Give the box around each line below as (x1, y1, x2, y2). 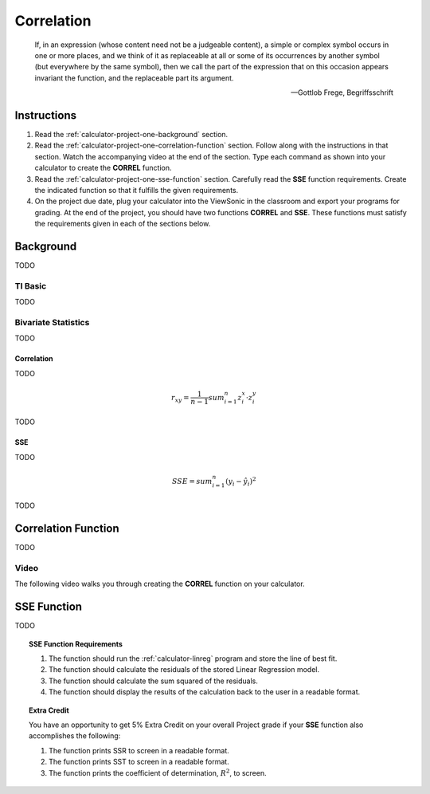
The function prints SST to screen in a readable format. (49, 757, 230, 767)
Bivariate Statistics (14, 316, 90, 328)
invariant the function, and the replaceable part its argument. (34, 73, 234, 83)
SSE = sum (171, 477, 213, 485)
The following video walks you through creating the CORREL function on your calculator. (14, 579, 306, 589)
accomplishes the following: (29, 731, 121, 741)
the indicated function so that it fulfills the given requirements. (34, 185, 239, 195)
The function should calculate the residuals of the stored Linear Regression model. (49, 665, 320, 674)
